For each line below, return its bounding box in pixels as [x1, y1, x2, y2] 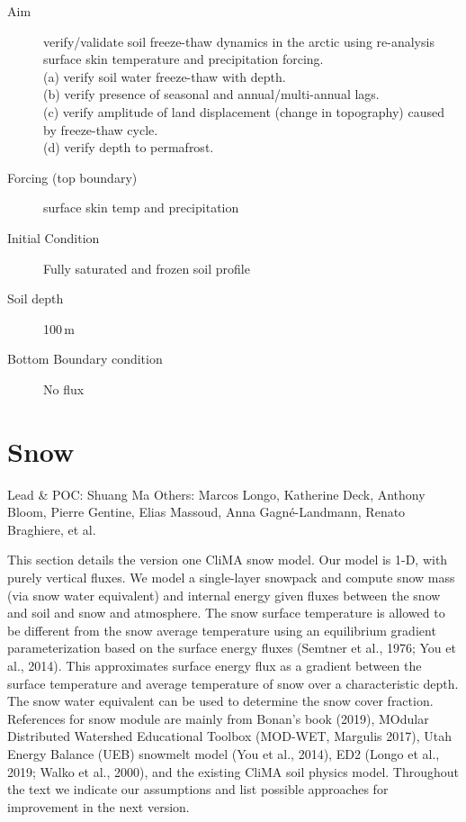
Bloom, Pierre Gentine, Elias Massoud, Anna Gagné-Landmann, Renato [7, 502, 406, 521]
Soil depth [7, 289, 64, 308]
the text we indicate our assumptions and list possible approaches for [7, 780, 389, 799]
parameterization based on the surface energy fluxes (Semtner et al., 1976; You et [7, 638, 456, 657]
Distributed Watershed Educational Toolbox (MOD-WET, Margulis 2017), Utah [7, 727, 452, 745]
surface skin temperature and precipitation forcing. [43, 50, 324, 68]
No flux [43, 379, 85, 398]
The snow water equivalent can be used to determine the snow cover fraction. [7, 691, 434, 710]
